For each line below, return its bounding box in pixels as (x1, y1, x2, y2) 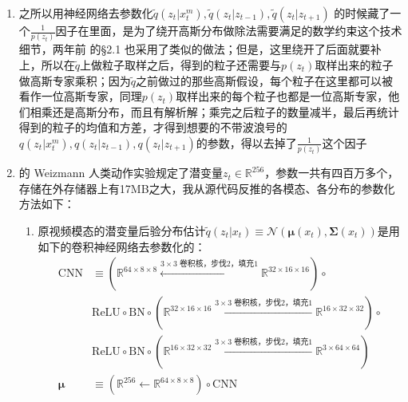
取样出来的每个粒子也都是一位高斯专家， (176, 88, 389, 104)
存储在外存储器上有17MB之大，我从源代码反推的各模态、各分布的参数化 (18, 179, 395, 196)
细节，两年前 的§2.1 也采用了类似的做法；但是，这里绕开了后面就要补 (18, 41, 382, 57)
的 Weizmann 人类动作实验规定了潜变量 (18, 164, 223, 181)
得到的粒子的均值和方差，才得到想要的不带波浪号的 (18, 119, 287, 136)
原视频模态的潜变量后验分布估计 (38, 222, 206, 238)
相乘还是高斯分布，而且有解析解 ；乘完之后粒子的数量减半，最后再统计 (30, 103, 399, 120)
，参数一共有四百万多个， (264, 164, 399, 181)
